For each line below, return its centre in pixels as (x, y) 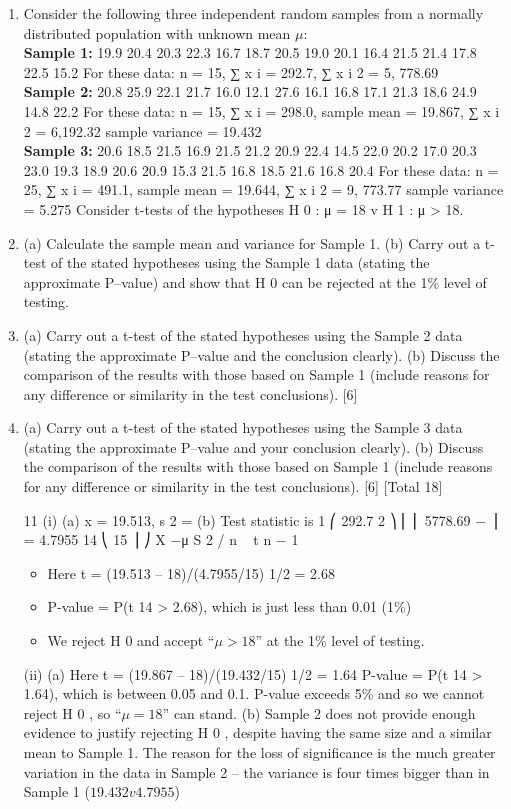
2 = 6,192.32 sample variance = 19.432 (142, 130)
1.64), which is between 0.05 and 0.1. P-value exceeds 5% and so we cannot (254, 693)
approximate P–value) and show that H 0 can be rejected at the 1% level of (255, 281)
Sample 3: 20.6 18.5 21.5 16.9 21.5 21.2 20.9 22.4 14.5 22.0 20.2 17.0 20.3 (250, 150)
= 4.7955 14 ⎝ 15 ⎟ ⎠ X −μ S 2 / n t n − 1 (161, 539)
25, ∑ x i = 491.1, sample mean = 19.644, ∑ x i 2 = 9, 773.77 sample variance (263, 189)
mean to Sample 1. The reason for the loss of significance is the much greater (259, 752)
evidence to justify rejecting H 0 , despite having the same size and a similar (257, 732)
